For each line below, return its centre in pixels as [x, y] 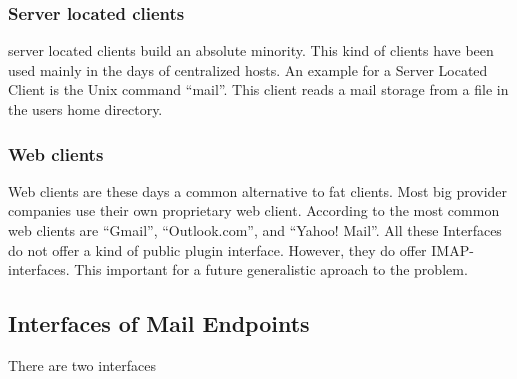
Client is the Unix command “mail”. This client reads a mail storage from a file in [258, 89]
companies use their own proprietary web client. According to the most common [254, 210]
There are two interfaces [82, 364]
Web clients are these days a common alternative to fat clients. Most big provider [258, 190]
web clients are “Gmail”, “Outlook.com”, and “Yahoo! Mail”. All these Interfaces [255, 230]
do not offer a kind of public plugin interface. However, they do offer [217, 249]
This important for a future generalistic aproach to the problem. [271, 269]
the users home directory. [85, 109]
